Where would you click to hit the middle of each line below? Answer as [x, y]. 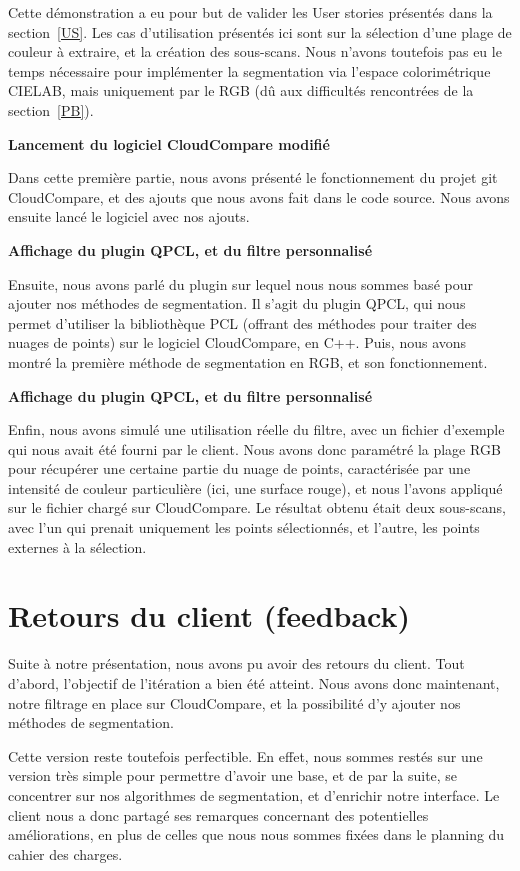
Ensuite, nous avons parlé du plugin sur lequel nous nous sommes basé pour [240, 283]
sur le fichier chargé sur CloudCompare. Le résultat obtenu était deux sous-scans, [257, 507]
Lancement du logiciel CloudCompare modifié [169, 143]
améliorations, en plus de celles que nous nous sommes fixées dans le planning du [256, 834]
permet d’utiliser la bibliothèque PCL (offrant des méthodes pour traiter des [242, 322]
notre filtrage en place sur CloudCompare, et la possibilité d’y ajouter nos [234, 702]
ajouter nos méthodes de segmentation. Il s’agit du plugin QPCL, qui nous [237, 303]
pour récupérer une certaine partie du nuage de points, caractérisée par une [239, 468]
